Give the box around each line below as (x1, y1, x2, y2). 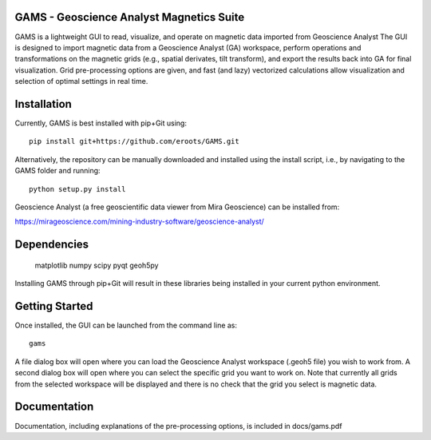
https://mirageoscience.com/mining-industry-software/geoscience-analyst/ (14, 216, 265, 227)
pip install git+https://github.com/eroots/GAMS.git (29, 137, 239, 146)
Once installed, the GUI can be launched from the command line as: (14, 320, 238, 331)
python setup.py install (29, 184, 126, 193)
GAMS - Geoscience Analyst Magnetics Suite (14, 10, 245, 24)
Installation (14, 97, 72, 111)
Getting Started (14, 299, 93, 313)
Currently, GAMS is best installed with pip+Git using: (14, 118, 188, 128)
